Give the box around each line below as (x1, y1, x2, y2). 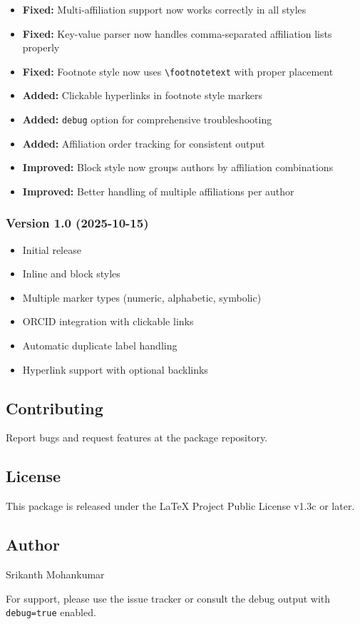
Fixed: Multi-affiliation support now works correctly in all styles (22, 2, 307, 16)
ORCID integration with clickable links (22, 314, 194, 329)
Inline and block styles (22, 266, 120, 281)
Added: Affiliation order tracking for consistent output (22, 135, 265, 150)
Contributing (6, 397, 103, 419)
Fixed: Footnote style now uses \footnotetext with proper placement (22, 63, 334, 78)
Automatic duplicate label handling (22, 338, 178, 353)
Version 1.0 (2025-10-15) (6, 214, 149, 232)
